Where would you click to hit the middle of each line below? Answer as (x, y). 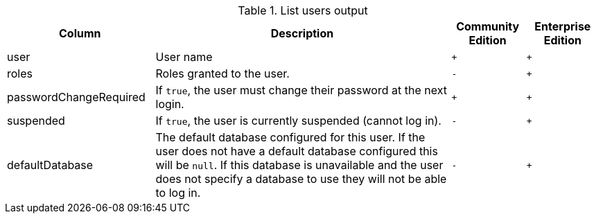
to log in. (178, 193)
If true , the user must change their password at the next (301, 90)
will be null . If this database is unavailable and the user (299, 165)
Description (302, 33)
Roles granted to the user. (222, 73)
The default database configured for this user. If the (290, 137)
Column (80, 33)
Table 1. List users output (303, 10)
